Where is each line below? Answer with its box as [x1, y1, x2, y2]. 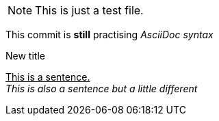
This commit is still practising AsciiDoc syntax [5, 29, 214, 40]
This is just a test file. [35, 3, 144, 17]
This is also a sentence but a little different [5, 83, 198, 94]
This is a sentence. [5, 71, 90, 83]
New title [5, 50, 45, 62]
